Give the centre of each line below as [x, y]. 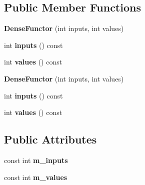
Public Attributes [50, 139]
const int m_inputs [36, 160]
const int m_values [36, 177]
